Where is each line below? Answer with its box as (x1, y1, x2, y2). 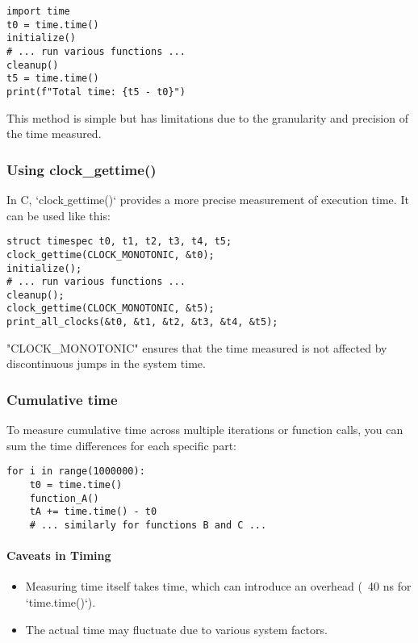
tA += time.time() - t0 (29, 506, 157, 518)
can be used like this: (6, 207, 111, 223)
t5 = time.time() (6, 73, 99, 85)
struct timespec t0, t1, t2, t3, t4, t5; (6, 236, 232, 248)
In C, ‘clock (6, 191, 64, 207)
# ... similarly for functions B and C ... (29, 520, 267, 531)
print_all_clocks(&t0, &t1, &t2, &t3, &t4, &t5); (6, 316, 278, 328)
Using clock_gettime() (6, 159, 157, 179)
